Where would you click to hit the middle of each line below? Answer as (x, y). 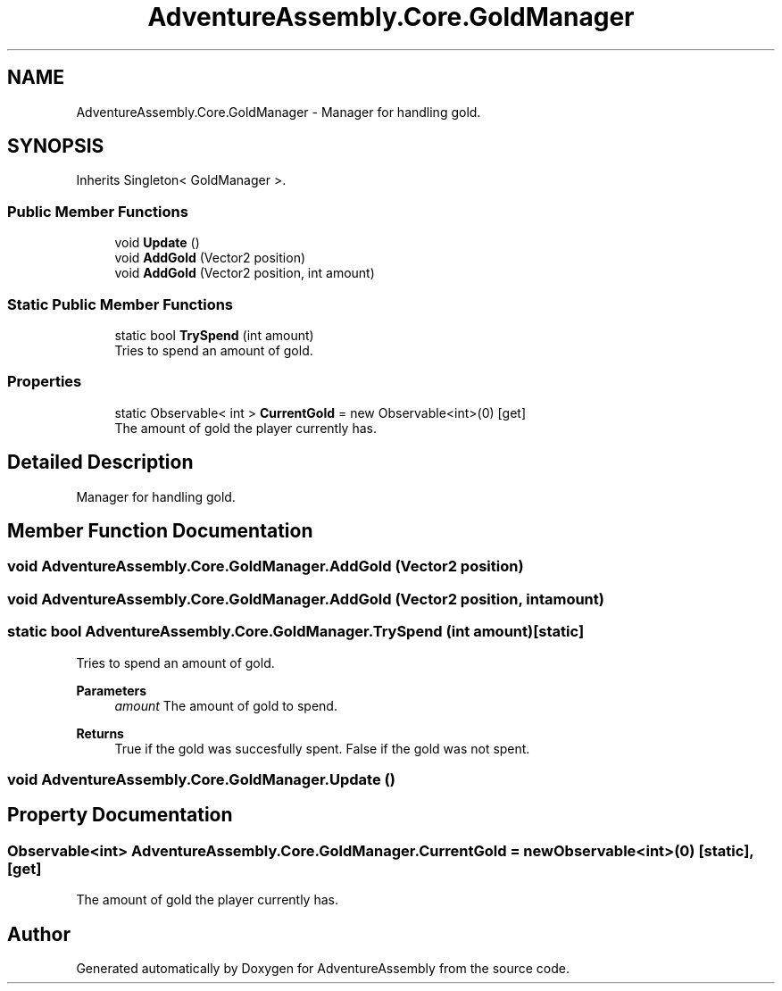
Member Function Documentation (160, 530)
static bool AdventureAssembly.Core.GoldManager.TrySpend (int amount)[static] (296, 632)
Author (39, 934)
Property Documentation (120, 815)
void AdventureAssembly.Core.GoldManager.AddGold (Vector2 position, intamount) (306, 599)
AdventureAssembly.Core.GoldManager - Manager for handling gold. (279, 112)
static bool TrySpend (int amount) (214, 335)
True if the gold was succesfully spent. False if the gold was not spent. (322, 748)
